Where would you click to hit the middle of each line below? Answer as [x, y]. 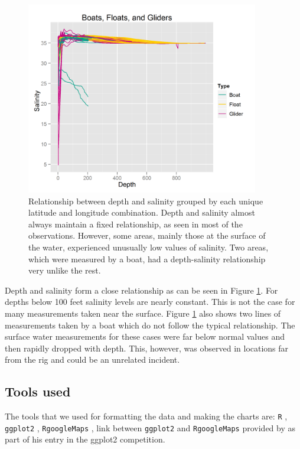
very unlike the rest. [65, 270]
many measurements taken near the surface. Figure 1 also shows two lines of [143, 313]
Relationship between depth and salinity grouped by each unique [146, 201]
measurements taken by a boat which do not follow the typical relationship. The [150, 325]
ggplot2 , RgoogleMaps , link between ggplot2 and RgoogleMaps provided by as [150, 427]
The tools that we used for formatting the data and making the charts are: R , [146, 416]
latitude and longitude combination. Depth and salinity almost [142, 212]
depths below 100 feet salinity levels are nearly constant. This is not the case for [150, 302]
